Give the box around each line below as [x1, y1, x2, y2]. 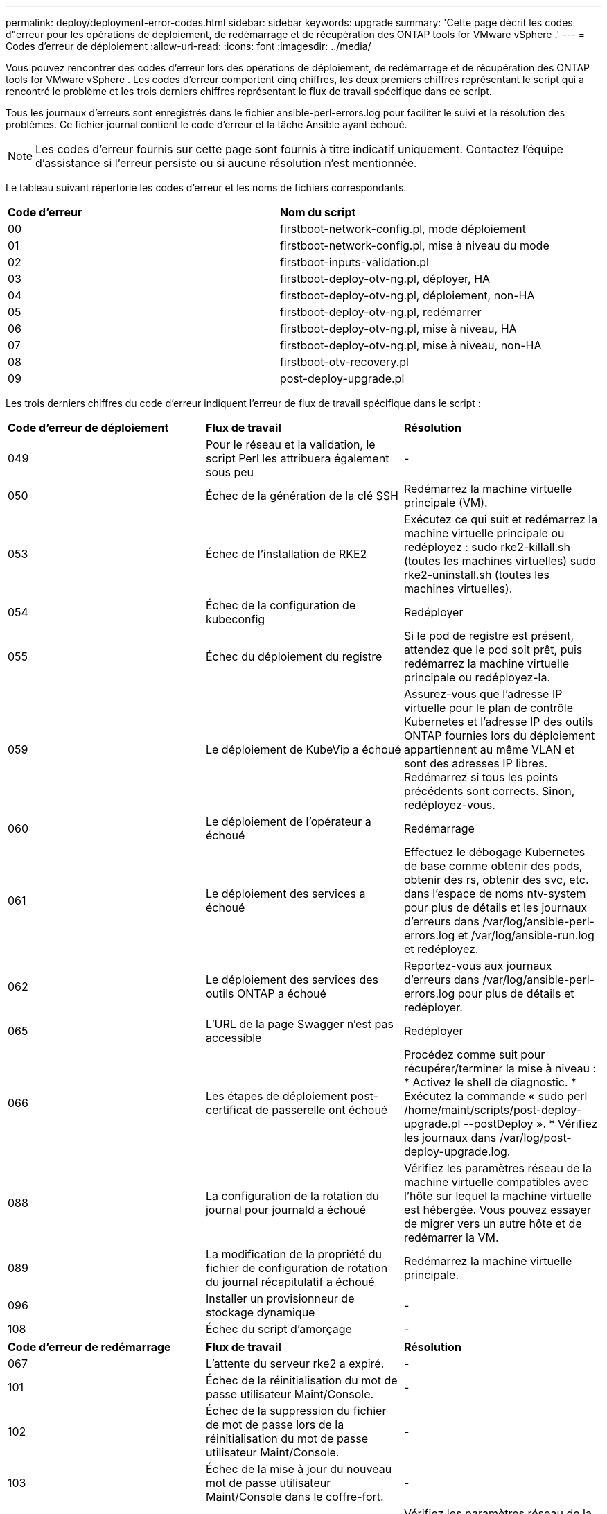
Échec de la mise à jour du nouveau [205, 1462, 392, 1476]
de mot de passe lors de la [205, 1418, 344, 1432]
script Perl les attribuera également [205, 451, 389, 465]
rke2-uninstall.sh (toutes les [403, 568, 549, 582]
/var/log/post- [499, 1131, 572, 1145]
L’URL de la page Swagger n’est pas [205, 1017, 394, 1031]
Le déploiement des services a [205, 887, 366, 900]
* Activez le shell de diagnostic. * [403, 1075, 577, 1089]
